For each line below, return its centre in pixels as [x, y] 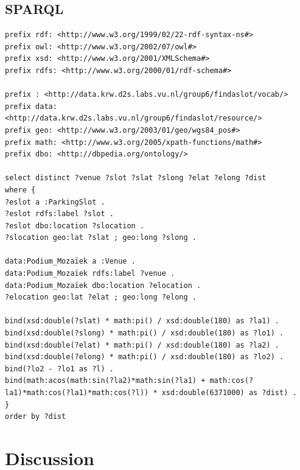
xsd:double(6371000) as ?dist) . [229, 393]
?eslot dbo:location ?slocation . [75, 226]
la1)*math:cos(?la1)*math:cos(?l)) [77, 393]
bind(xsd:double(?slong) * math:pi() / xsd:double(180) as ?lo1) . [145, 333]
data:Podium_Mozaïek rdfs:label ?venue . [90, 274]
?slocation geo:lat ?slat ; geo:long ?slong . [101, 238]
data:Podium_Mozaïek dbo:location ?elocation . [103, 285]
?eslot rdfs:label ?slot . [59, 214]
